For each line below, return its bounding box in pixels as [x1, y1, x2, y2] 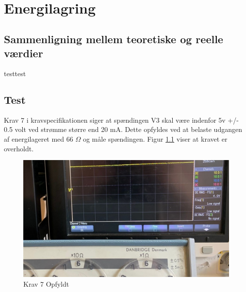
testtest [4, 68, 26, 78]
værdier [4, 46, 43, 61]
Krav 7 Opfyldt [23, 278, 69, 289]
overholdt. [4, 143, 34, 153]
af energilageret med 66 [4, 133, 73, 144]
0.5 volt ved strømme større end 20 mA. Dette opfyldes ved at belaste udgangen [4, 124, 242, 134]
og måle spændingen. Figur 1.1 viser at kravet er [82, 133, 228, 144]
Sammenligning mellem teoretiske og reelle [4, 31, 223, 46]
